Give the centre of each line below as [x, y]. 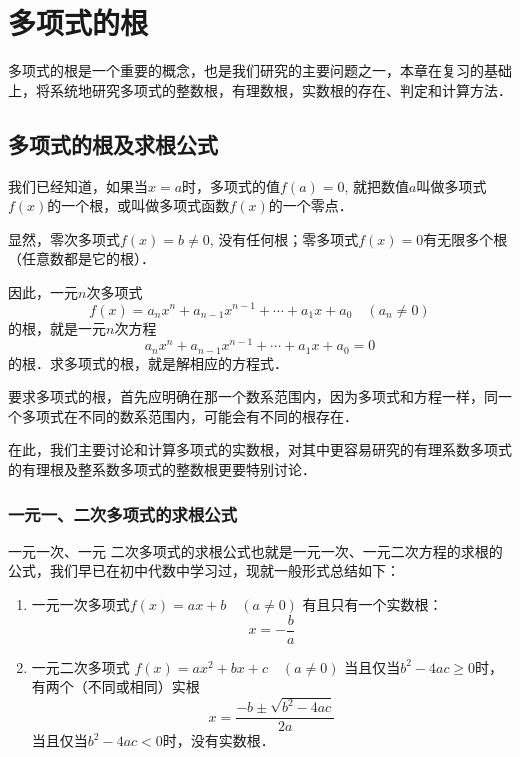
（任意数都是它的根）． [81, 258]
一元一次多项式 [80, 604]
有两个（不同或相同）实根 [115, 686]
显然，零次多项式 [64, 238]
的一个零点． [310, 205]
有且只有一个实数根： [372, 604]
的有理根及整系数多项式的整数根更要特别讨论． [162, 469]
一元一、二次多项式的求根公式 [123, 513]
